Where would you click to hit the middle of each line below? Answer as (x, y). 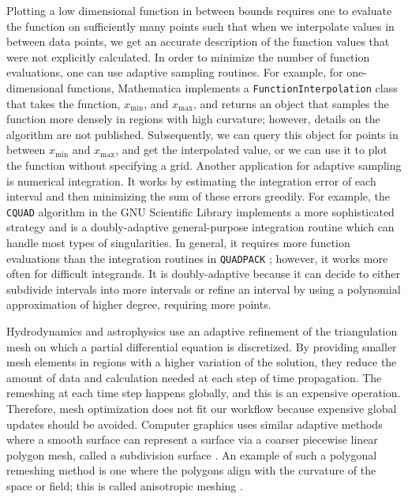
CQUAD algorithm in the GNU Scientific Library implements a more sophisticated (200, 211)
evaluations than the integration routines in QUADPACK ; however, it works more (197, 258)
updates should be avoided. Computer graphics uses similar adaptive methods (195, 424)
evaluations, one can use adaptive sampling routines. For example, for (175, 72)
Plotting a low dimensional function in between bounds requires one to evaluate (199, 10)
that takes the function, (64, 103)
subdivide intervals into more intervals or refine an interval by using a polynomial (204, 289)
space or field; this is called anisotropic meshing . (125, 486)
